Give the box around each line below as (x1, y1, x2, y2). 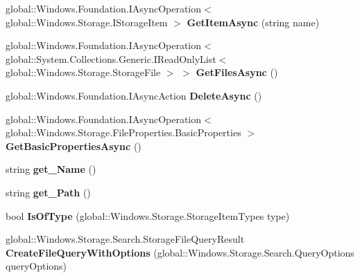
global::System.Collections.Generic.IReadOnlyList (6, 51, 216, 66)
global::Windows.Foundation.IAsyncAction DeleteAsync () (6, 88, 262, 102)
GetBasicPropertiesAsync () (6, 138, 142, 153)
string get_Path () (6, 185, 91, 199)
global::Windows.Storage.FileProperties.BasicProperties (6, 125, 241, 140)
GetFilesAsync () (196, 65, 278, 80)
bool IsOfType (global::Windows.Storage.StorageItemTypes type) (6, 208, 290, 223)
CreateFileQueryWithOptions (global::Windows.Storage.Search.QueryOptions (6, 245, 354, 259)
